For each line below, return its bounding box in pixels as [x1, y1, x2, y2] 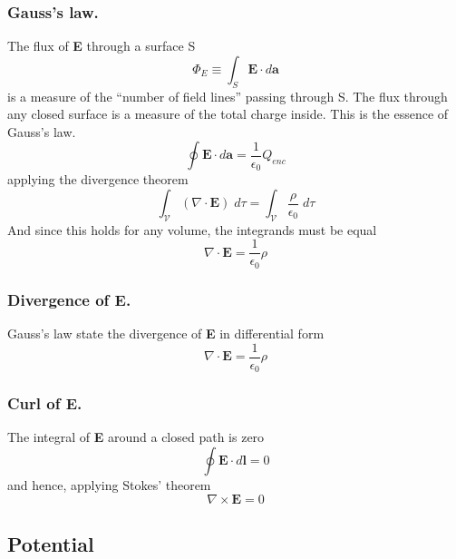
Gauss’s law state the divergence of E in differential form [7, 324, 325, 343]
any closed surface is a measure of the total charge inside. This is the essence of [7, 104, 449, 123]
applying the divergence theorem [7, 170, 189, 189]
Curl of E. [7, 392, 82, 415]
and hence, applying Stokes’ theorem [7, 476, 211, 495]
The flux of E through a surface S [7, 36, 196, 55]
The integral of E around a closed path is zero [7, 427, 265, 446]
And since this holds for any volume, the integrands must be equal [7, 220, 377, 239]
